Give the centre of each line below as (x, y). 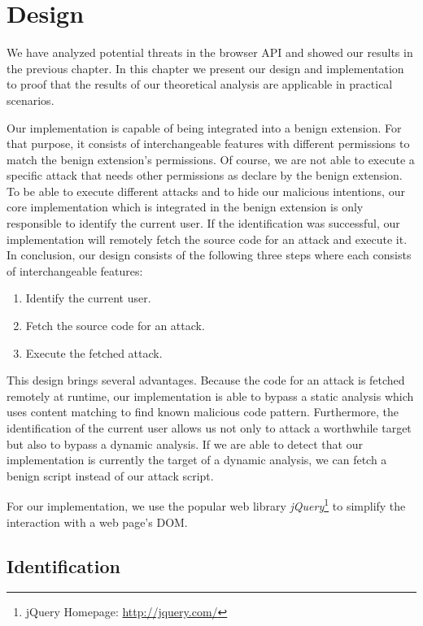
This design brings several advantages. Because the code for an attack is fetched (206, 380)
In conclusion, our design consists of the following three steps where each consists (209, 255)
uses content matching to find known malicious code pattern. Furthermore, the (203, 412)
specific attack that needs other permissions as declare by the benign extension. (205, 175)
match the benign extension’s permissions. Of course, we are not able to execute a (211, 159)
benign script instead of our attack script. (110, 475)
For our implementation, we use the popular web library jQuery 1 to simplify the (206, 505)
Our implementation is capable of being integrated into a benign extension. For (204, 127)
